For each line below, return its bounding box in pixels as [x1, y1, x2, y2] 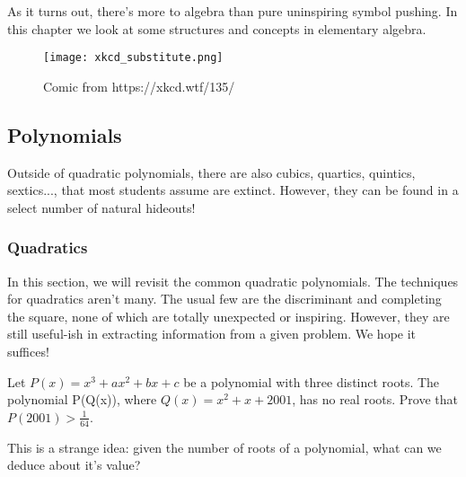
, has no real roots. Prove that [292, 390, 458, 409]
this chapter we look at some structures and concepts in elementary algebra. [7, 19, 426, 38]
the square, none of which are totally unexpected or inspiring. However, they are [7, 306, 450, 325]
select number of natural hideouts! [7, 198, 196, 216]
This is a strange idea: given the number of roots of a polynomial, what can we [7, 437, 442, 456]
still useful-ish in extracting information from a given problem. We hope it [7, 324, 417, 343]
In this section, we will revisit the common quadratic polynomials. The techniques [7, 271, 459, 290]
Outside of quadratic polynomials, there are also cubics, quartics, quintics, [7, 163, 416, 181]
